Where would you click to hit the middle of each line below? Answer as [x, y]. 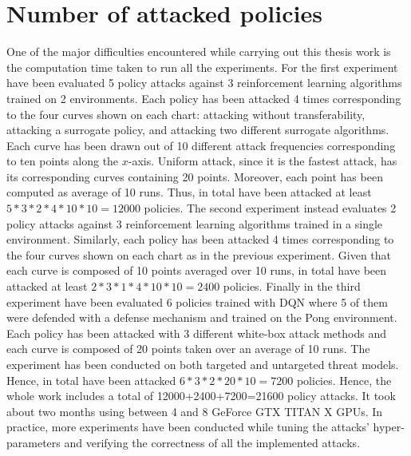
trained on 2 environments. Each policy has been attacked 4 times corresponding [204, 98]
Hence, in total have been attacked [91, 380]
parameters [34, 442]
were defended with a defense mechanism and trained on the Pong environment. [202, 317]
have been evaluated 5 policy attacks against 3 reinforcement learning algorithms [204, 83]
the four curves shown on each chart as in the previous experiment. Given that [199, 254]
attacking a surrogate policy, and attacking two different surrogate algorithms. [198, 130]
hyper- [389, 427]
